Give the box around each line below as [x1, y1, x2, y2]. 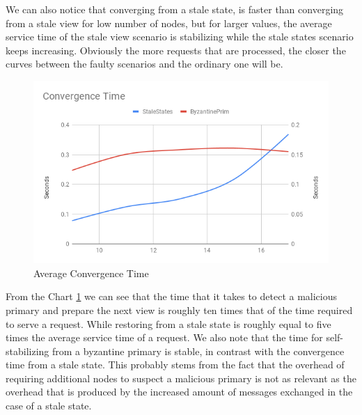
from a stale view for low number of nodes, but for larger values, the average [6, 15, 332, 30]
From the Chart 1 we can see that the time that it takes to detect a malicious [6, 289, 338, 304]
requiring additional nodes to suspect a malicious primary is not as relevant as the [6, 370, 356, 385]
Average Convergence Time [33, 265, 149, 280]
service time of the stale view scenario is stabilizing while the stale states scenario [6, 29, 354, 44]
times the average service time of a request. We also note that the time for [6, 330, 323, 345]
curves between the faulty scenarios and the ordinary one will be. [6, 56, 283, 71]
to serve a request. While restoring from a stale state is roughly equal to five [6, 316, 331, 331]
